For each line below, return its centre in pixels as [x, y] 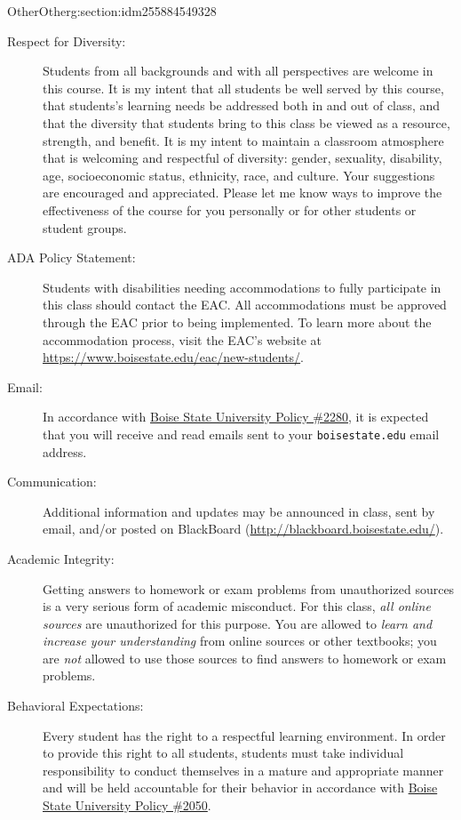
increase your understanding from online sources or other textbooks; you [240, 641]
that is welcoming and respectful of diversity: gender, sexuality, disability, [242, 158]
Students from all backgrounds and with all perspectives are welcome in [238, 71]
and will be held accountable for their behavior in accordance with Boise [240, 788]
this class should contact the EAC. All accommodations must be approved [245, 305]
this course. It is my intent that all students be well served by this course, [243, 88]
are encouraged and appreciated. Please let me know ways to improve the [242, 193]
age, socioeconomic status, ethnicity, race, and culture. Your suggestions [239, 175]
